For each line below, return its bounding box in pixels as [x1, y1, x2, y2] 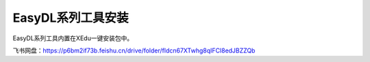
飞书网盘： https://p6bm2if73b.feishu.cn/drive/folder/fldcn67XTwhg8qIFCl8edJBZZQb [12, 46, 256, 55]
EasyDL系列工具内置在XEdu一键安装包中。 [12, 34, 134, 42]
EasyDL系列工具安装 [12, 10, 129, 25]
